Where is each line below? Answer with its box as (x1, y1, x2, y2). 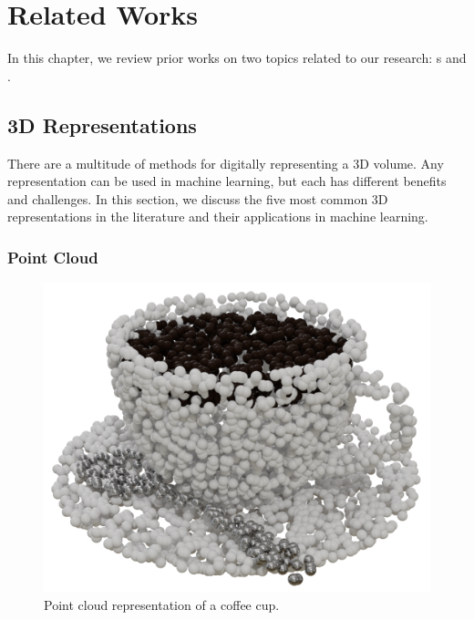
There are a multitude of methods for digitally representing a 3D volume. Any (7, 153, 444, 172)
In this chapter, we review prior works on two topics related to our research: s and (7, 48, 467, 67)
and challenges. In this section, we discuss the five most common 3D (7, 189, 388, 208)
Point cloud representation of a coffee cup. (44, 595, 280, 615)
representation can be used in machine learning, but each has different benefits (7, 171, 447, 191)
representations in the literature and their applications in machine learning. (7, 207, 428, 226)
